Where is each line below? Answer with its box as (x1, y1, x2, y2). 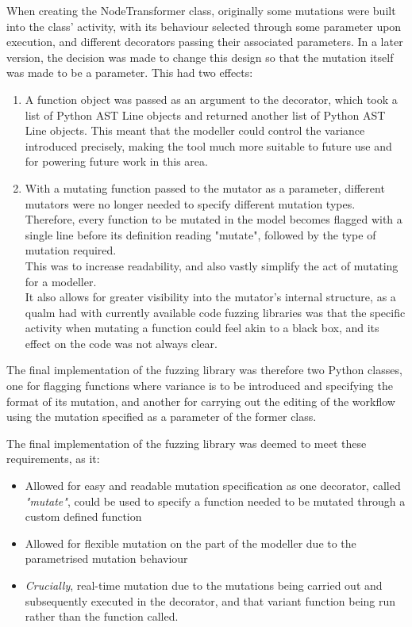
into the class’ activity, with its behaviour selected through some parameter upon (6, 17, 402, 34)
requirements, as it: (6, 450, 100, 467)
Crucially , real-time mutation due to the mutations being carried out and (25, 577, 383, 593)
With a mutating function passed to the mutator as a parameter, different (25, 179, 385, 196)
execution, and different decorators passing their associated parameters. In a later (6, 33, 403, 50)
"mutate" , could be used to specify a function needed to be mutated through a (25, 492, 406, 509)
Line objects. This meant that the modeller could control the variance (25, 122, 365, 139)
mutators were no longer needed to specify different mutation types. (25, 195, 356, 212)
